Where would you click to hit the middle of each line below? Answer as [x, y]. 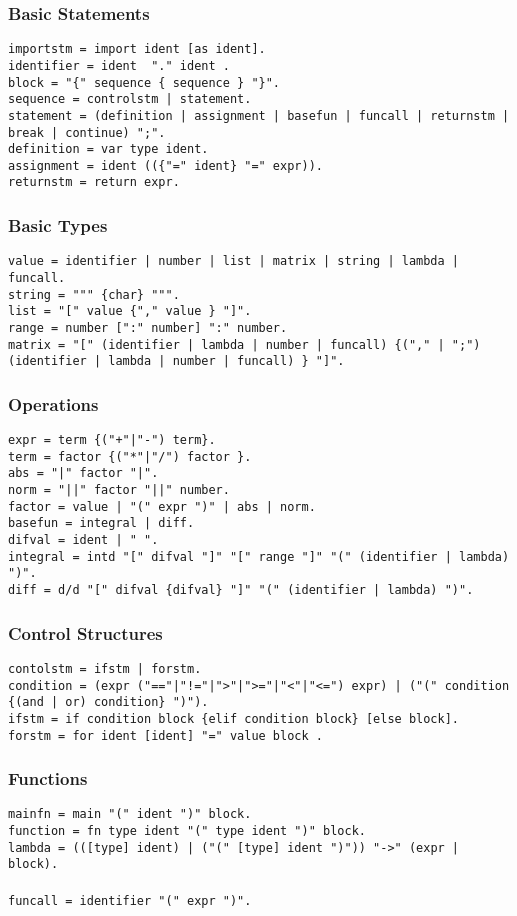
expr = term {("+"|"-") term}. [112, 440]
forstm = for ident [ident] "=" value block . [165, 735]
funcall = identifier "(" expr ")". [130, 900]
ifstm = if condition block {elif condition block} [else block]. [234, 718]
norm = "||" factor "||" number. [119, 490]
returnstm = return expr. [94, 182]
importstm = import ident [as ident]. [137, 49]
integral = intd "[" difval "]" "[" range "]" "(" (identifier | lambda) [259, 556]
